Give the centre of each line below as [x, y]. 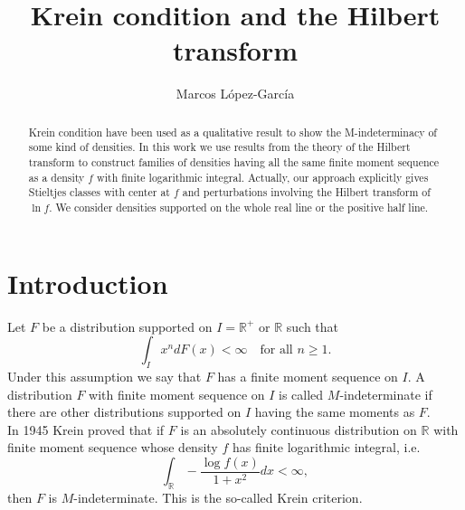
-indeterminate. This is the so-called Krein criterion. [218, 498]
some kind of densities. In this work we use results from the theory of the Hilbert [219, 147]
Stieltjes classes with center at [99, 192]
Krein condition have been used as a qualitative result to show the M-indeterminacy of [233, 132]
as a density [57, 177]
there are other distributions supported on [124, 412]
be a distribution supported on [127, 326]
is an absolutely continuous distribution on [299, 429]
